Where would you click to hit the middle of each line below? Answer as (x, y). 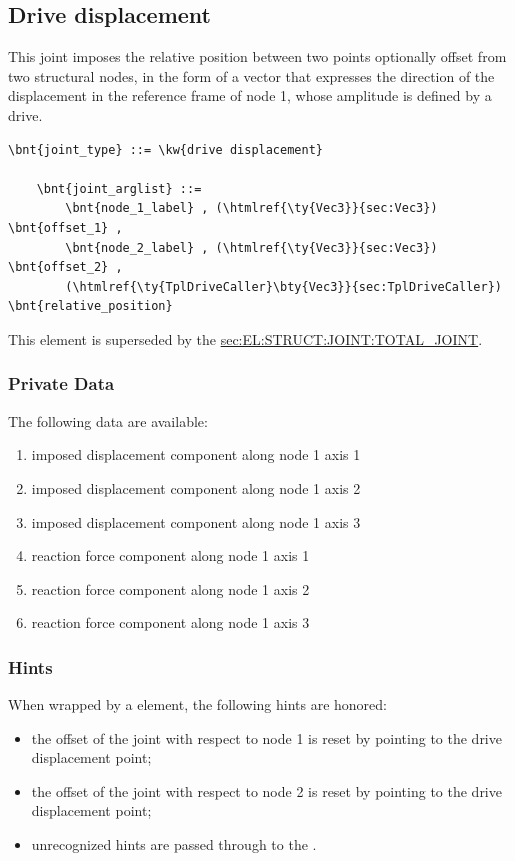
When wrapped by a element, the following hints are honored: (197, 704)
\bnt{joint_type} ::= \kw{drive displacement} (165, 149)
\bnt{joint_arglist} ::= (119, 188)
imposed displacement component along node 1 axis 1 (196, 454)
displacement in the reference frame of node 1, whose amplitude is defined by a (250, 95)
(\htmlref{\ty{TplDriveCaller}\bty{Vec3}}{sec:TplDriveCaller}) (283, 286)
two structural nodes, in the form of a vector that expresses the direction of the (251, 75)
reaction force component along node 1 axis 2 (170, 588)
